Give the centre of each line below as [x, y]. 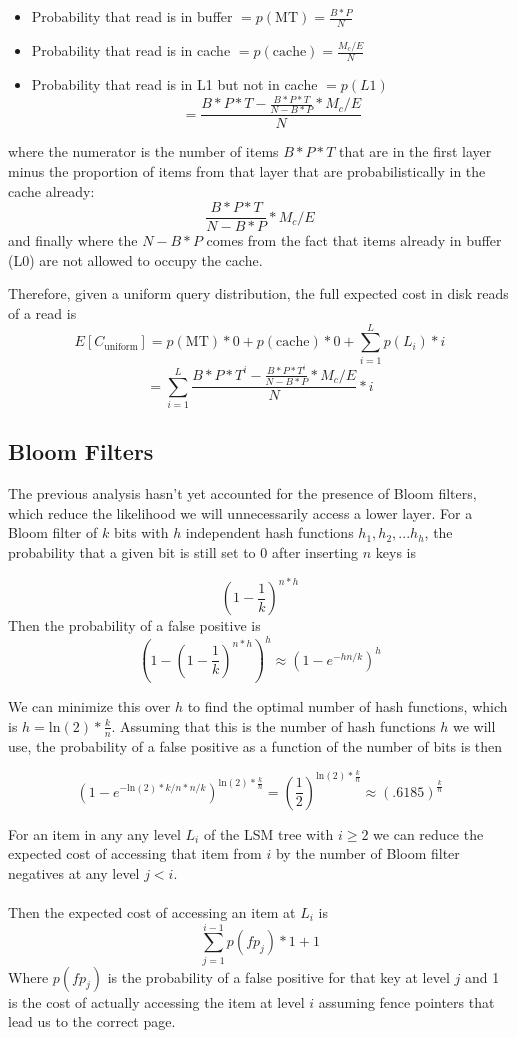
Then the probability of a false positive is [134, 625]
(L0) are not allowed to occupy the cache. [135, 259]
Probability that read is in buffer [132, 16]
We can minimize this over [89, 706]
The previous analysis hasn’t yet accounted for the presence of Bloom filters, [242, 493]
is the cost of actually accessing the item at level [156, 1001]
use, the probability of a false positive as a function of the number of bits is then [255, 745]
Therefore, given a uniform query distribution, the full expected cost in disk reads [258, 293]
